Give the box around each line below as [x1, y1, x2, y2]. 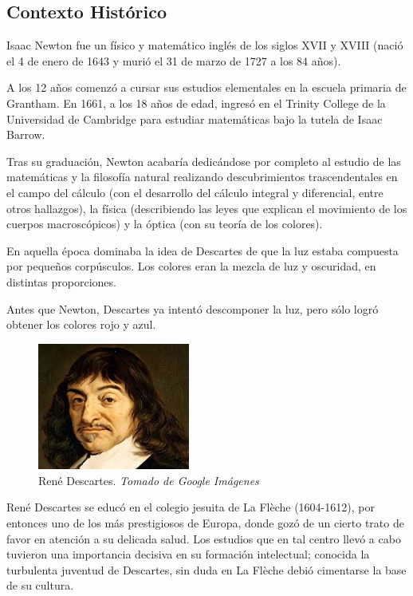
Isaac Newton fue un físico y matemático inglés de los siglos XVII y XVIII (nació [6, 37, 403, 53]
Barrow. [6, 126, 45, 143]
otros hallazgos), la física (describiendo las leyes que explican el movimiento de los [6, 199, 407, 216]
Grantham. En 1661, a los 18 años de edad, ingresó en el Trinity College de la [6, 94, 386, 111]
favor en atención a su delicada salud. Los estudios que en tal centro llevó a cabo [6, 530, 401, 547]
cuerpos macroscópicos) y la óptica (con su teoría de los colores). [6, 215, 323, 232]
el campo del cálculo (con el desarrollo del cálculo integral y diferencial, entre [6, 184, 383, 200]
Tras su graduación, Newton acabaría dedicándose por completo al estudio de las [6, 152, 401, 169]
